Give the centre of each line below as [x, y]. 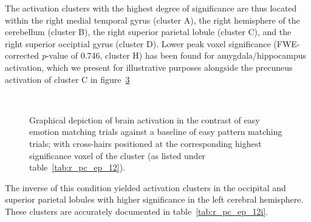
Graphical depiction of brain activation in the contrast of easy [145, 119]
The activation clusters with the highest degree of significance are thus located [151, 8]
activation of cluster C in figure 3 [67, 79]
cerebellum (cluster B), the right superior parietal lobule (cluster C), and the [148, 32]
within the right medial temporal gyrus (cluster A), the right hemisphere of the [152, 20]
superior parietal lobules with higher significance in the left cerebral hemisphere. [154, 199]
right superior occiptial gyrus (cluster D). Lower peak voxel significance [138, 43]
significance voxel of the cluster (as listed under [118, 155]
